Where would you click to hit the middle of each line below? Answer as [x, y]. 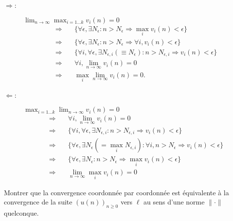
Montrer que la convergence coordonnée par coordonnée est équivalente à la [116, 192]
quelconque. [21, 213]
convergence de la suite [38, 202]
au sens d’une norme [174, 202]
